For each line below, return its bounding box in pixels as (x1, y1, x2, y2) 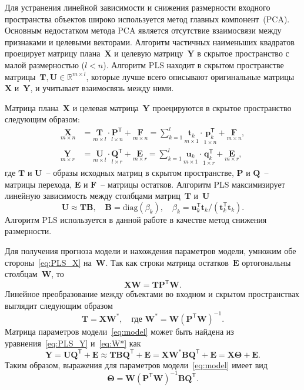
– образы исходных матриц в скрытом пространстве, (46, 166, 234, 179)
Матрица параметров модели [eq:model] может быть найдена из (5, 325, 234, 337)
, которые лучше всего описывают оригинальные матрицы (86, 70, 295, 82)
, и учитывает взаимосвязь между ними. (30, 82, 174, 94)
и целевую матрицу (114, 47, 183, 59)
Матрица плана (5, 101, 59, 114)
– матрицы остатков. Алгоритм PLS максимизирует (101, 178, 285, 190)
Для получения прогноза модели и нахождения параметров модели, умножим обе (5, 245, 296, 256)
